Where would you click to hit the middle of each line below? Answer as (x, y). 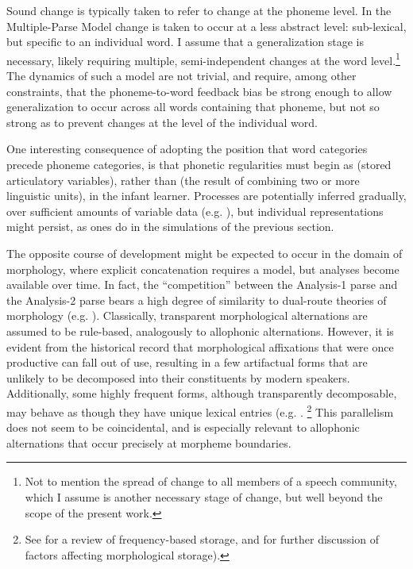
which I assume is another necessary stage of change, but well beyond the (204, 496)
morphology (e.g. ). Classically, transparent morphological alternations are (187, 315)
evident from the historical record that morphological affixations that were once (200, 346)
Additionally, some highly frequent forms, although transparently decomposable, (202, 393)
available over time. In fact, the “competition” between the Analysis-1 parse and (202, 284)
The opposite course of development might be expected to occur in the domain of (205, 253)
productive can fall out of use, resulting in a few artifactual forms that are (187, 362)
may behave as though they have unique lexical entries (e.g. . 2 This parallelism (200, 410)
